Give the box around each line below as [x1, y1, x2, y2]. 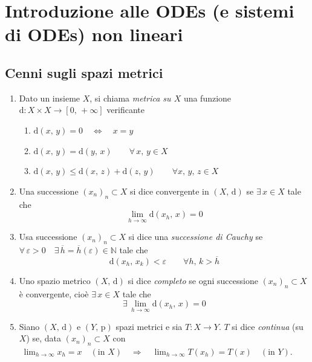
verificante [106, 103, 145, 116]
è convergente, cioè [19, 287, 89, 300]
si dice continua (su [232, 320, 304, 332]
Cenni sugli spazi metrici [5, 63, 163, 82]
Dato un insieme [19, 91, 80, 104]
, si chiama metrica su [89, 91, 171, 104]
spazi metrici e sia [115, 320, 183, 332]
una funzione [183, 91, 232, 104]
